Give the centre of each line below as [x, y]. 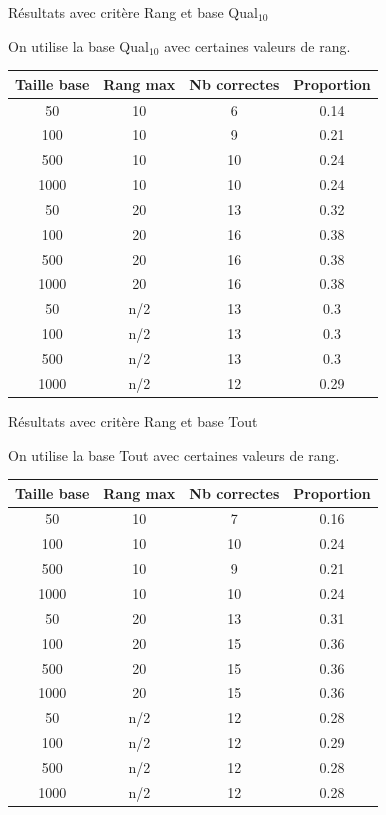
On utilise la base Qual [78, 45]
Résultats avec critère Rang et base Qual [133, 12]
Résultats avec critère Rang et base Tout [133, 420]
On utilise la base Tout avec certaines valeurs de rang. [174, 454]
